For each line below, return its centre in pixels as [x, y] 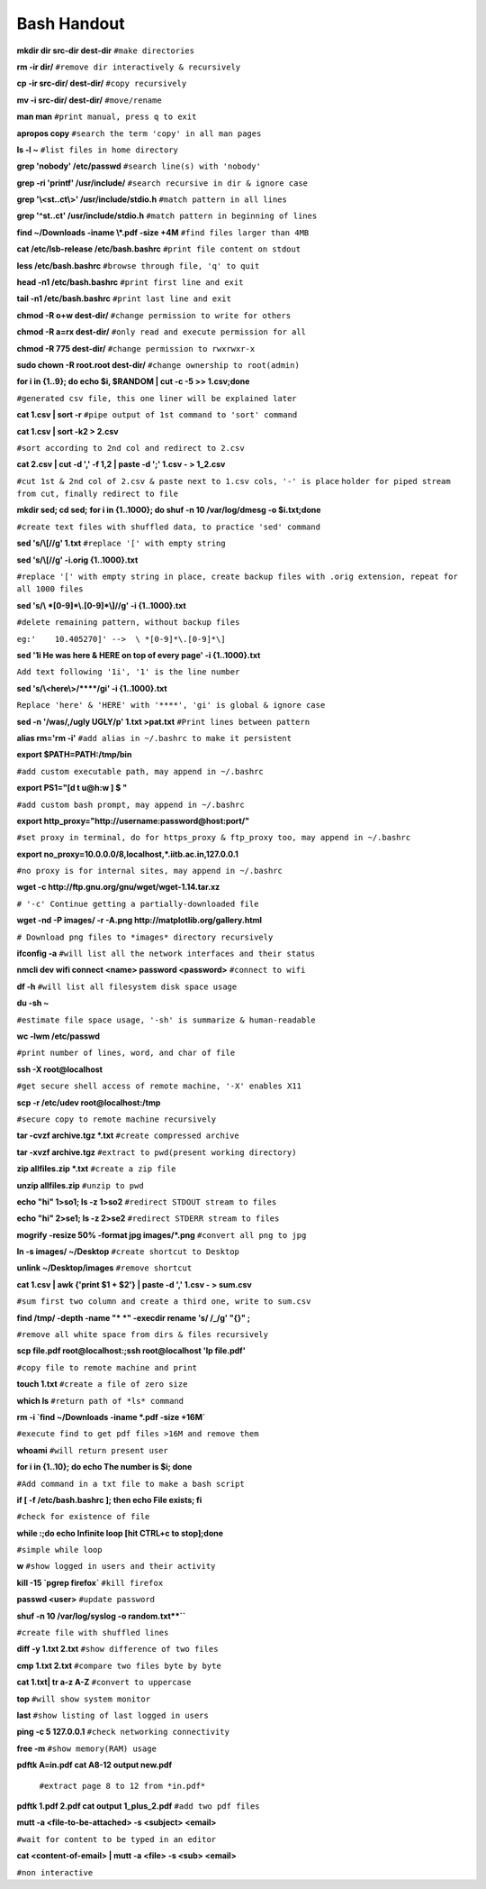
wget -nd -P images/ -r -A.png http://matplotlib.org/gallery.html [139, 921]
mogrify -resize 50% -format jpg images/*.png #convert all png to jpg [162, 1234]
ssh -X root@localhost [60, 1069]
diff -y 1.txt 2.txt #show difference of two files [117, 1649]
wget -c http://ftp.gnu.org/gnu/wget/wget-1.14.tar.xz [118, 887]
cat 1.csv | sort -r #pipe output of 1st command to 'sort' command [157, 415]
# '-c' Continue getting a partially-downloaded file [138, 903]
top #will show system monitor [84, 1699]
